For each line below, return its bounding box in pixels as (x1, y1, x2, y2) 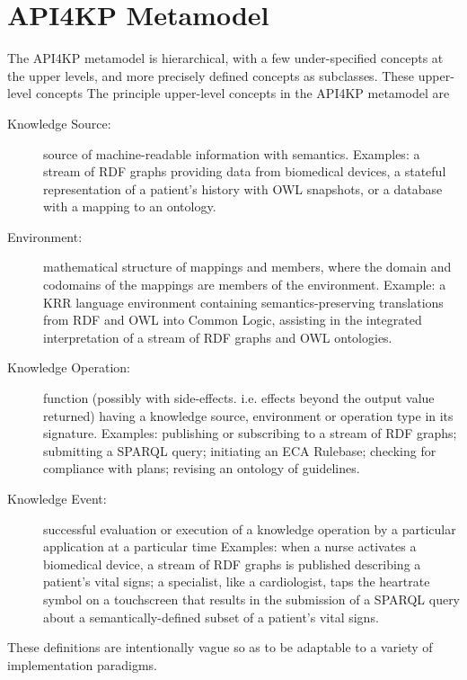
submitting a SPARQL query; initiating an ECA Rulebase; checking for (43, 441, 436, 460)
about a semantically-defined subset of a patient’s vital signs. (43, 607, 379, 626)
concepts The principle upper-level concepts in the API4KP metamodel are (35, 84, 450, 103)
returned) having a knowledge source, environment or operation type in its (43, 406, 454, 425)
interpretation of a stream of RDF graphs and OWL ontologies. (43, 327, 392, 346)
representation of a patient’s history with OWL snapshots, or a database (43, 179, 443, 198)
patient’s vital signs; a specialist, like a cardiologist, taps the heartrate (43, 572, 430, 591)
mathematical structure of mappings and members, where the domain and (43, 257, 452, 276)
